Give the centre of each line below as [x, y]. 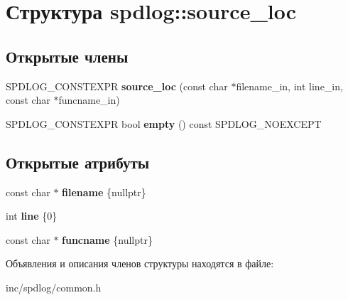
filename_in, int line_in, [289, 86]
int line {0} [32, 216]
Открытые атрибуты [78, 162]
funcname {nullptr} [107, 239]
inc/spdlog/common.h [54, 287]
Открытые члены [67, 56]
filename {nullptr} [104, 192]
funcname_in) [89, 100]
